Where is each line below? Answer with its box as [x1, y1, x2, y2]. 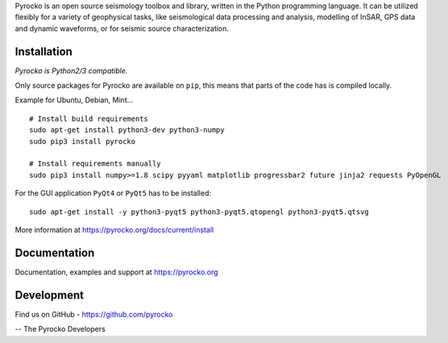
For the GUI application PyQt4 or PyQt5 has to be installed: [15, 188, 212, 198]
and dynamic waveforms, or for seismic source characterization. [15, 23, 230, 33]
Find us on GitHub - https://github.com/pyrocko [15, 309, 173, 319]
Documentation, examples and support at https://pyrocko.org [15, 267, 218, 277]
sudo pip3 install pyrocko [29, 137, 136, 146]
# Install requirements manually [29, 159, 161, 168]
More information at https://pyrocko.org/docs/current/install [15, 225, 214, 234]
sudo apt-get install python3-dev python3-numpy [29, 126, 225, 134]
